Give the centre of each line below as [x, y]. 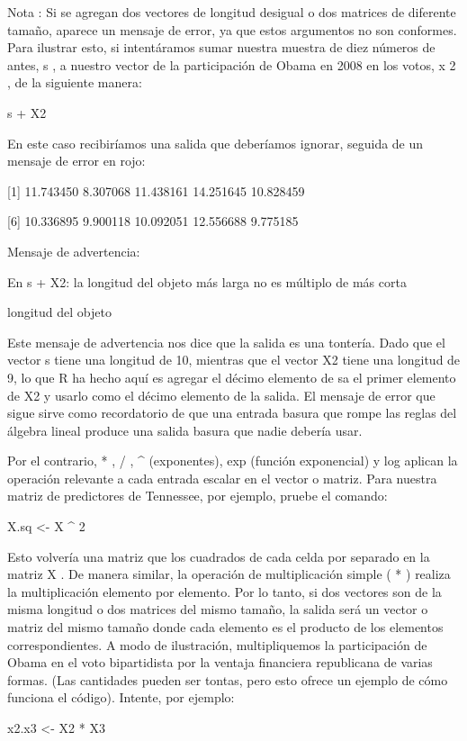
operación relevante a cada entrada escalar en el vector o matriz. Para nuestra [222, 478]
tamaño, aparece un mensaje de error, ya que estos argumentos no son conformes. [232, 29]
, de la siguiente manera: [75, 82]
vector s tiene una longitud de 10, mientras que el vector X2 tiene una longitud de [234, 360]
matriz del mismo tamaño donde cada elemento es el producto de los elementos [225, 627]
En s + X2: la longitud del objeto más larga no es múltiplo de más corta [207, 281]
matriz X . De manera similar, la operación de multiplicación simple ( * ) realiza [229, 574]
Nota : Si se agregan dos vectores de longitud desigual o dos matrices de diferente [232, 12]
